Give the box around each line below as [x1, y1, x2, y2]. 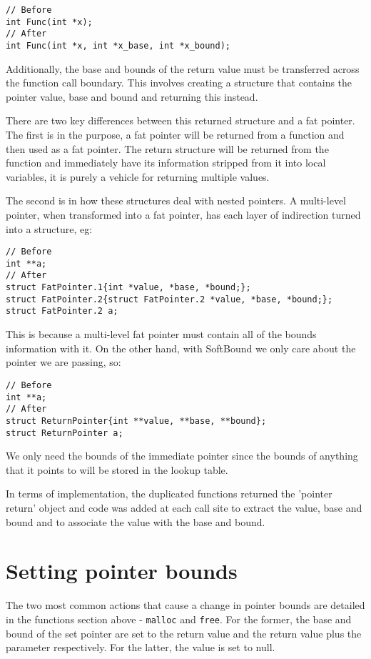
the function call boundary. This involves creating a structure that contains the [6, 75, 352, 90]
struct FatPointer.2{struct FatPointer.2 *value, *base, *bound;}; [6, 294, 333, 304]
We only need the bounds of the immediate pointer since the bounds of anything [6, 448, 358, 463]
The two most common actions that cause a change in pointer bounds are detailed [6, 598, 365, 613]
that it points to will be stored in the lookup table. [6, 462, 228, 477]
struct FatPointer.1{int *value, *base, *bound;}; [6, 282, 251, 293]
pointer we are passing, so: [6, 355, 121, 370]
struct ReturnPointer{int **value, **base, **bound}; [6, 415, 267, 426]
